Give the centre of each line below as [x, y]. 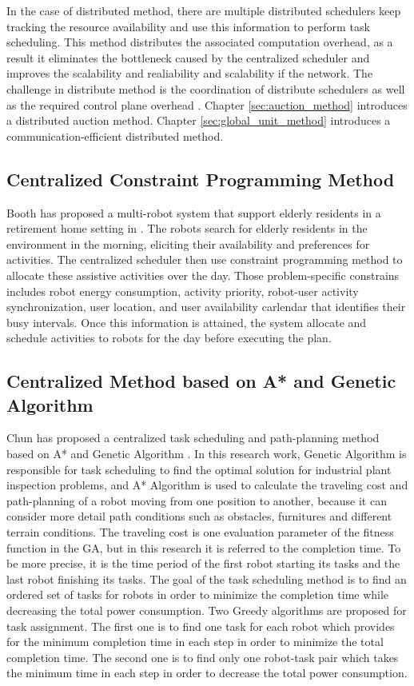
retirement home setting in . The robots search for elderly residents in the [187, 228]
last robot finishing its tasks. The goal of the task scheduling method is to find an [207, 578]
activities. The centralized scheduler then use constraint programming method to [205, 259]
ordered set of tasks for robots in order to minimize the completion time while [198, 594]
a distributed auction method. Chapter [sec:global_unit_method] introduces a [199, 120]
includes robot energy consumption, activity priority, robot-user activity [183, 291]
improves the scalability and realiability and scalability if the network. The [190, 73]
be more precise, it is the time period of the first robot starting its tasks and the [203, 563]
